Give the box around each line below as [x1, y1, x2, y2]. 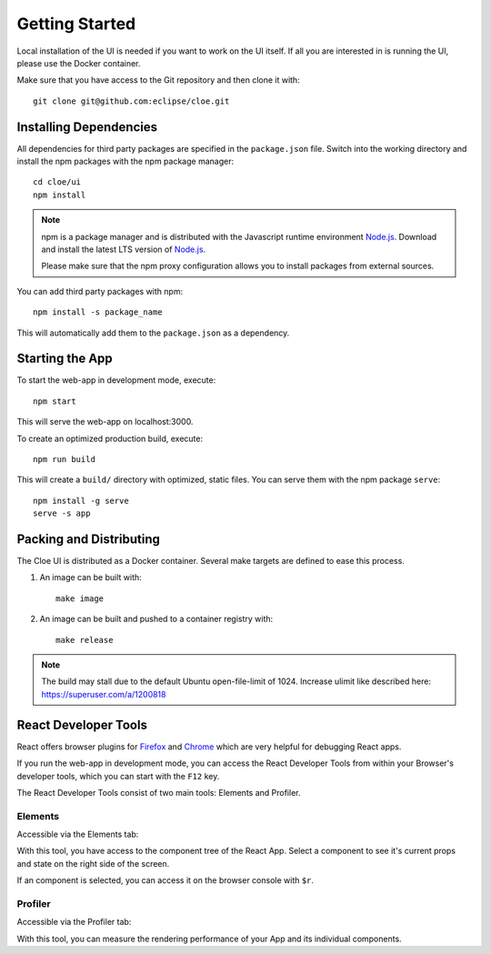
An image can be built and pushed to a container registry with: [39, 614, 274, 625]
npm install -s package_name [33, 307, 163, 317]
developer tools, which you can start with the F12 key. [16, 770, 220, 781]
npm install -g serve [33, 496, 129, 506]
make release [55, 635, 114, 645]
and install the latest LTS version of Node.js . [41, 244, 206, 255]
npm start [33, 396, 76, 407]
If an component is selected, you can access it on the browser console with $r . [16, 875, 314, 886]
